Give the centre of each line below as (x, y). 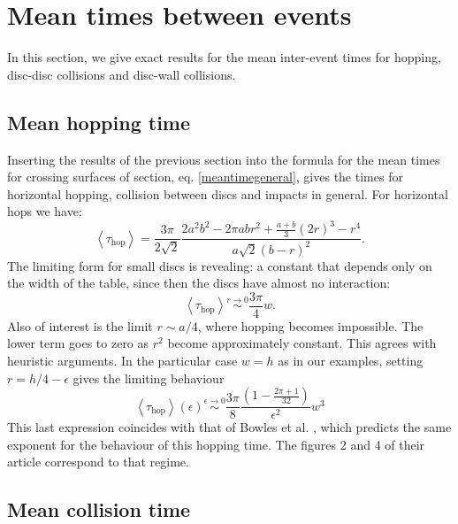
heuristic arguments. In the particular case (122, 361)
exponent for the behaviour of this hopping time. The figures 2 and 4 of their (216, 444)
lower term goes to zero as (78, 343)
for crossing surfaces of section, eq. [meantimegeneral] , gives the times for (205, 177)
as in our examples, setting (351, 361)
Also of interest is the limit (80, 325)
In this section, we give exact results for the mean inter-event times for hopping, (224, 57)
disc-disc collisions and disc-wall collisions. (122, 74)
